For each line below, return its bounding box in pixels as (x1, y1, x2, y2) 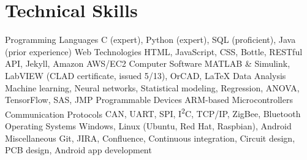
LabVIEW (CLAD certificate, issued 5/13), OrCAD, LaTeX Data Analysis (5, 69, 286, 82)
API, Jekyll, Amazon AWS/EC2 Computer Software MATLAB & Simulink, (5, 57, 290, 70)
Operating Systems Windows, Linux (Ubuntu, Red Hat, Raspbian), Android (5, 119, 292, 132)
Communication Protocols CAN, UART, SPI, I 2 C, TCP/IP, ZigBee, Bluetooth (5, 105, 301, 120)
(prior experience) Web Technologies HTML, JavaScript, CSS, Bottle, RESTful (5, 45, 303, 58)
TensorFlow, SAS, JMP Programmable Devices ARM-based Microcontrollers (5, 93, 293, 106)
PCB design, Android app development (5, 143, 152, 156)
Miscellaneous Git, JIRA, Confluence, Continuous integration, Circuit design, (5, 131, 295, 144)
